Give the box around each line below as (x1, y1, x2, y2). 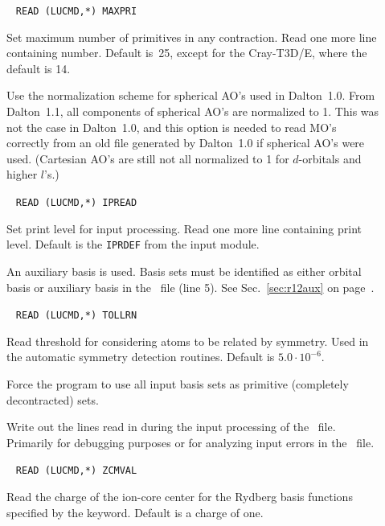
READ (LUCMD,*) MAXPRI (15, 6, 137, 17)
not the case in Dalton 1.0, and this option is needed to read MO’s (6, 118, 337, 135)
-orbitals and (298, 150, 362, 166)
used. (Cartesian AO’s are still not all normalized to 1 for (6, 150, 289, 166)
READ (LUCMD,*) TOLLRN (15, 310, 137, 322)
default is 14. (6, 60, 71, 76)
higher (6, 166, 38, 183)
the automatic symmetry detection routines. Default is (6, 348, 275, 365)
